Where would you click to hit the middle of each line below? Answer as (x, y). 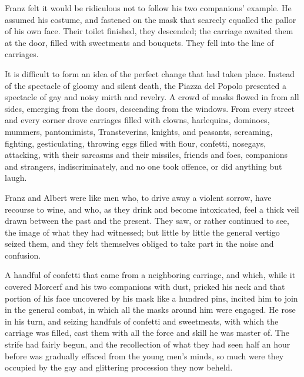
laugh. (16, 178)
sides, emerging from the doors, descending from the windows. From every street (150, 108)
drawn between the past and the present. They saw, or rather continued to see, (147, 221)
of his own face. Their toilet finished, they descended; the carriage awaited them (149, 31)
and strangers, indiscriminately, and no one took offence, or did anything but (143, 166)
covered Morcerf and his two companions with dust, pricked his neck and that (145, 287)
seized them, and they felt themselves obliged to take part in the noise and (139, 244)
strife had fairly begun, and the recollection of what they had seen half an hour (148, 344)
